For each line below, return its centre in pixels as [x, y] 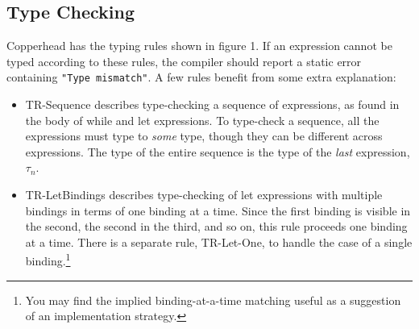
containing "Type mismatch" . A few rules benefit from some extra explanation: [201, 77]
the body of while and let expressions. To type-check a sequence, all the [202, 120]
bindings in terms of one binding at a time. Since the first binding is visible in [218, 210]
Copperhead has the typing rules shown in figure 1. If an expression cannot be [199, 46]
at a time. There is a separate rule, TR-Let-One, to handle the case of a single [219, 242]
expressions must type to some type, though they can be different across [204, 136]
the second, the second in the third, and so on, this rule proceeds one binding [216, 226]
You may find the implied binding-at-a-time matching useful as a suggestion [213, 300]
